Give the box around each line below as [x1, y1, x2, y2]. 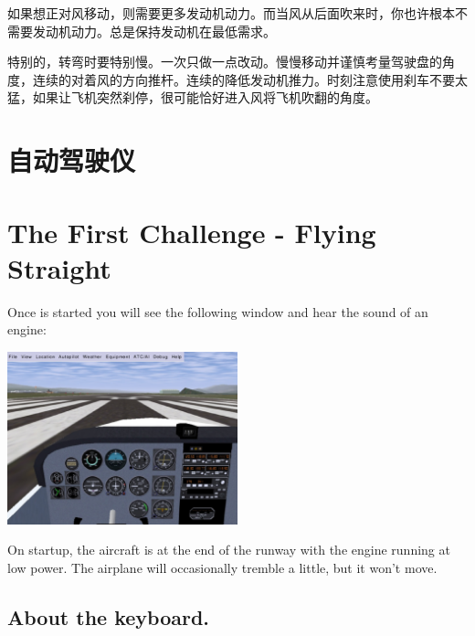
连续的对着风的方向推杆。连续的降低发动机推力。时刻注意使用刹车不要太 [32, 69, 468, 89]
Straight [7, 249, 111, 286]
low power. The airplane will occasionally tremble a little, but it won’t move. [7, 558, 438, 578]
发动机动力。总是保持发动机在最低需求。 [32, 21, 276, 40]
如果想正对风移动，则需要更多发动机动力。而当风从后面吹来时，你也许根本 [7, 4, 455, 22]
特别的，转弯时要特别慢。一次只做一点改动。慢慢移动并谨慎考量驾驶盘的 [7, 52, 442, 71]
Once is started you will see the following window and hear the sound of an [7, 302, 428, 321]
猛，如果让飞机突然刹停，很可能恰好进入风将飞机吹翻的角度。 [7, 88, 378, 107]
